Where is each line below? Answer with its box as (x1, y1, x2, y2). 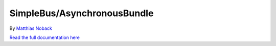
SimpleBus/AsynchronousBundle (9, 8, 154, 19)
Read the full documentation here (9, 34, 80, 40)
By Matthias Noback (9, 25, 52, 31)
